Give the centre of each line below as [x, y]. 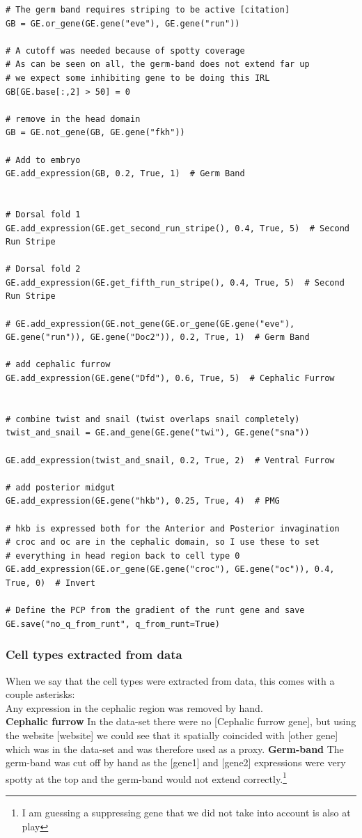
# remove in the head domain [73, 119]
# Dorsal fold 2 [43, 269]
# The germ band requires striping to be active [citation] [148, 10]
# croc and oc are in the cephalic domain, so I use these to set [163, 542]
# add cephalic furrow [58, 365]
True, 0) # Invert [50, 583]
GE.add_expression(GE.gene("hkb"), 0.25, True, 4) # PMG [143, 501]
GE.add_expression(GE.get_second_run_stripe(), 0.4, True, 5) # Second [178, 228]
